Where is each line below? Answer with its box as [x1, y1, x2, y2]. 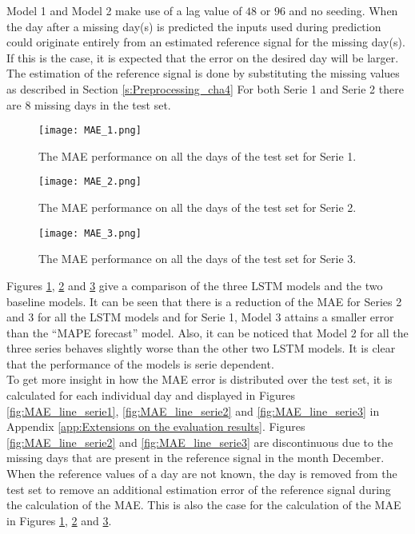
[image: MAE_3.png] [38, 227, 142, 239]
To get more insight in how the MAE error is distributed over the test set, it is [6, 371, 393, 388]
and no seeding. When [289, 2, 398, 18]
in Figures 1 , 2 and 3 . [6, 512, 112, 528]
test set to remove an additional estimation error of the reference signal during [6, 480, 391, 497]
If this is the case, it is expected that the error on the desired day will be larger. [6, 49, 399, 66]
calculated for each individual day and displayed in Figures [6, 387, 295, 404]
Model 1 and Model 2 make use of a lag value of [6, 2, 242, 18]
